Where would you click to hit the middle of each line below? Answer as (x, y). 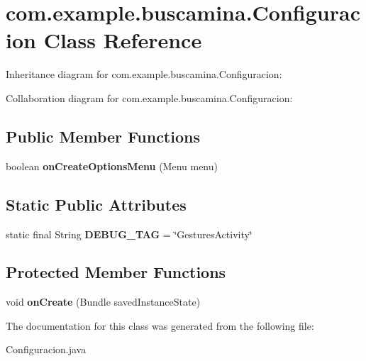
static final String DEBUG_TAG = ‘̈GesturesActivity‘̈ (129, 234)
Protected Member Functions (116, 272)
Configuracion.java (46, 349)
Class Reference (123, 40)
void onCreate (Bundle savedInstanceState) (103, 302)
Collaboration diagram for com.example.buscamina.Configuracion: (149, 98)
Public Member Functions (103, 136)
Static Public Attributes (96, 204)
